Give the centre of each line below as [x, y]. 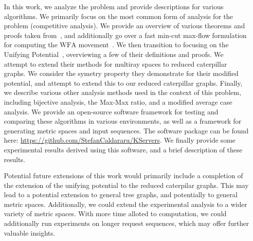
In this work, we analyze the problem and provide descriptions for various [114, 6]
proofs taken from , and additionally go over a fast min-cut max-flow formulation [125, 35]
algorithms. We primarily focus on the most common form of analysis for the [118, 16]
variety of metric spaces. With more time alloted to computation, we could [115, 213]
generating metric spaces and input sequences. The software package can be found [126, 130]
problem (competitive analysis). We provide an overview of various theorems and [125, 26]
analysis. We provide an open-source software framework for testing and [111, 111]
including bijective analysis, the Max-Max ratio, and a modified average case [118, 102]
